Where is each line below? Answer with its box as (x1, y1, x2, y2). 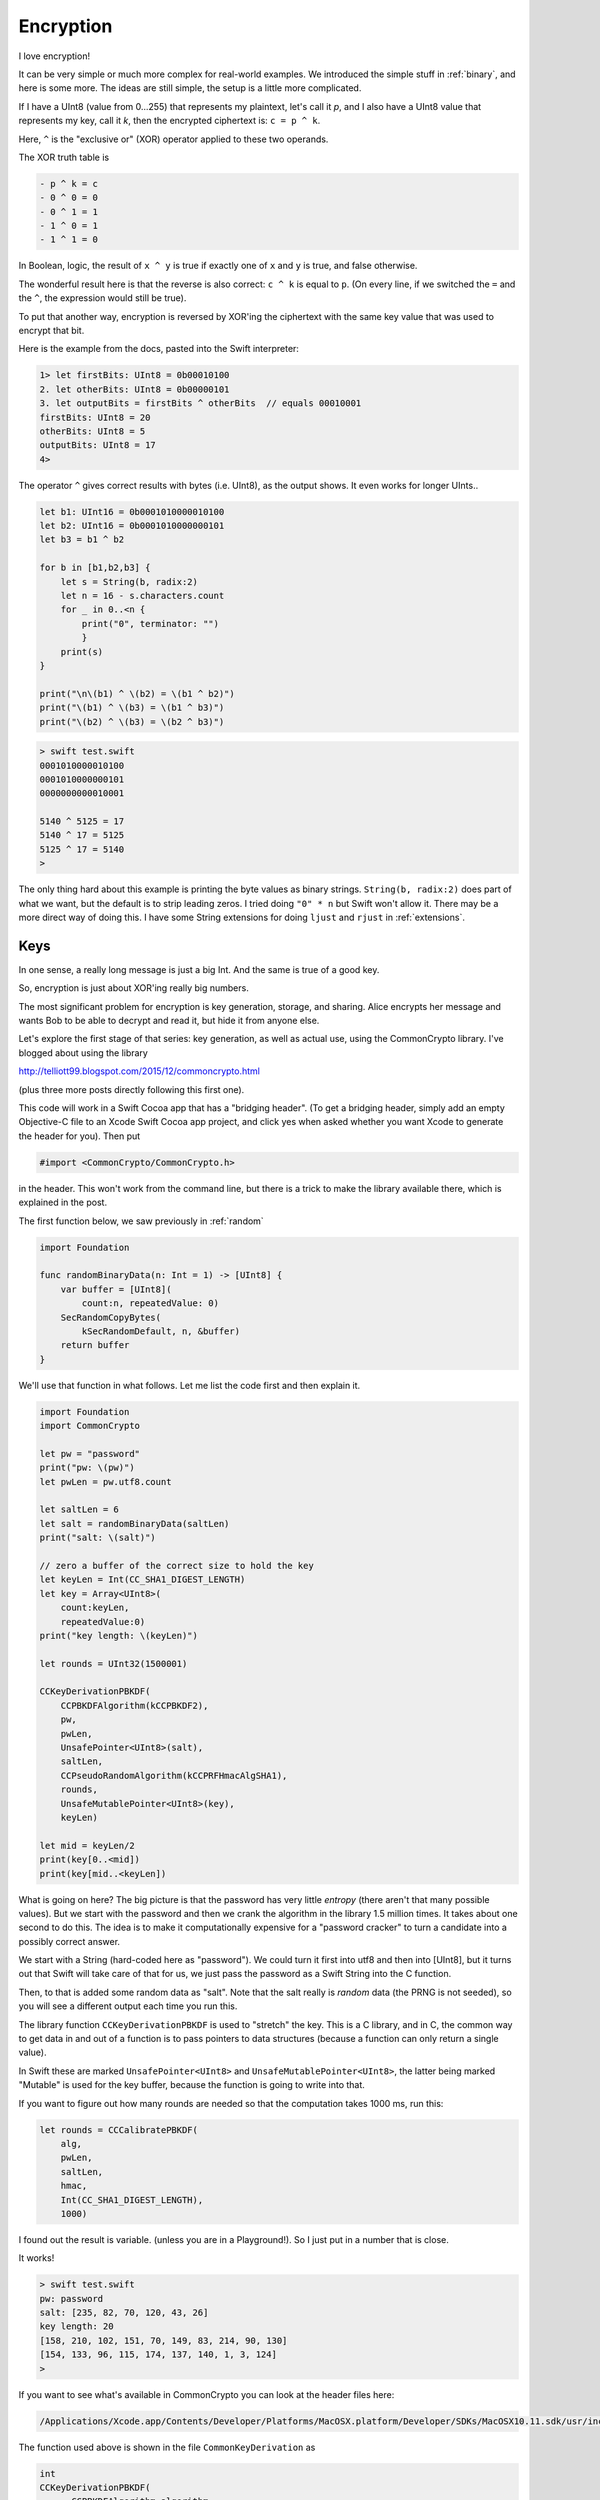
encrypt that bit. (18, 324, 85, 336)
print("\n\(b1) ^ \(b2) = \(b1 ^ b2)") (39, 688, 235, 699)
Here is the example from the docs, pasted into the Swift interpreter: (18, 343, 300, 355)
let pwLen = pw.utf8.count (39, 1476, 172, 1487)
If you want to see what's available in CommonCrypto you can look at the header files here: (18, 2388, 395, 2400)
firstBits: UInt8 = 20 (39, 411, 151, 423)
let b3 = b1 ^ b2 (39, 534, 125, 545)
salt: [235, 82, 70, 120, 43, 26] (39, 2307, 209, 2319)
